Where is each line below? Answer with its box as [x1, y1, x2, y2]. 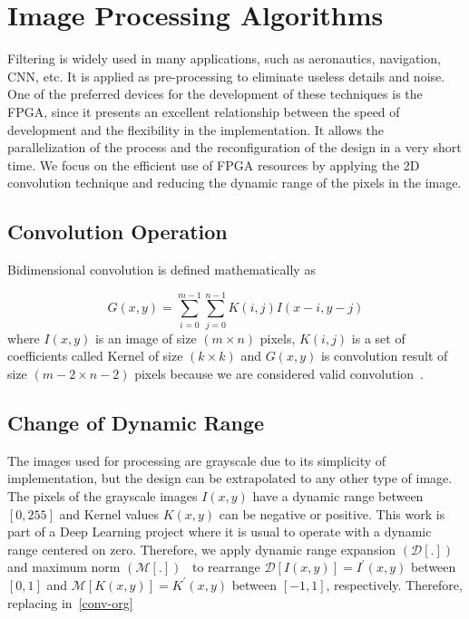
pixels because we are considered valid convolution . [134, 363, 424, 382]
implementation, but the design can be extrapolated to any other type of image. [7, 469, 453, 488]
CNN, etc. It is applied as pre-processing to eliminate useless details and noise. [7, 66, 445, 85]
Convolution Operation [7, 218, 228, 246]
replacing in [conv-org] [7, 593, 133, 612]
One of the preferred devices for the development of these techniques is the [7, 84, 423, 103]
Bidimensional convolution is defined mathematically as [7, 260, 316, 279]
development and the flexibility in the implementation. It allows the [7, 120, 385, 139]
